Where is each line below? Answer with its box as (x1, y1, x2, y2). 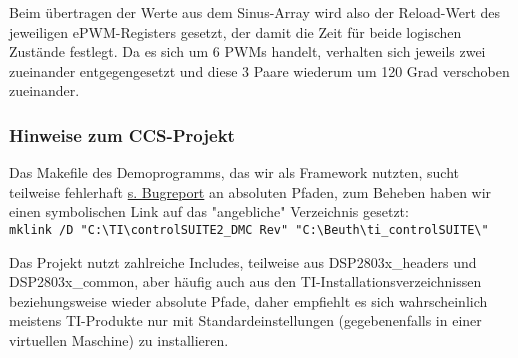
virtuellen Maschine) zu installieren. (9, 330, 229, 350)
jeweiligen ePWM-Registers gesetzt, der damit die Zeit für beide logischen (9, 21, 462, 42)
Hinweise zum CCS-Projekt (9, 122, 235, 147)
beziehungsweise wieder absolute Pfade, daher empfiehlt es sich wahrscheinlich (9, 290, 488, 311)
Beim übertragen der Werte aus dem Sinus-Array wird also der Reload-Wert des (9, 2, 501, 22)
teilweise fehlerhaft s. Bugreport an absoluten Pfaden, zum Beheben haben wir (9, 181, 492, 202)
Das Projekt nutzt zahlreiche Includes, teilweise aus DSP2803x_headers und (9, 251, 477, 272)
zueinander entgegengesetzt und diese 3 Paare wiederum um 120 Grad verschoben (9, 60, 510, 81)
